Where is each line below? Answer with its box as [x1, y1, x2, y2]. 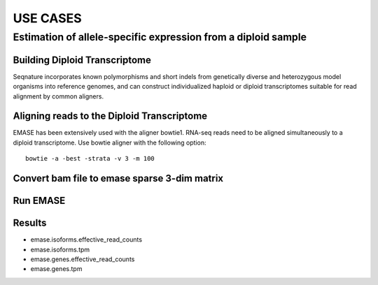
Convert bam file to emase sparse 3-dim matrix [13, 173, 224, 184]
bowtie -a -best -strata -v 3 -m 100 [25, 154, 155, 163]
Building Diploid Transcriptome [13, 54, 152, 66]
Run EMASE [13, 195, 66, 207]
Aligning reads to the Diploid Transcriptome [13, 110, 208, 122]
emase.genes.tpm [30, 265, 83, 273]
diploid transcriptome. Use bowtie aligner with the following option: [13, 138, 206, 147]
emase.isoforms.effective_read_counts [30, 235, 143, 244]
